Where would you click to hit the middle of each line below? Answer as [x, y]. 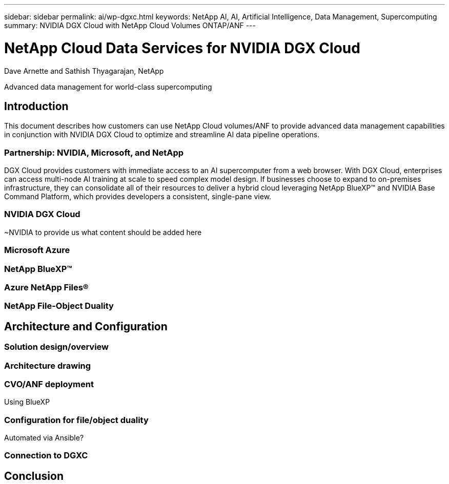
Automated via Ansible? [44, 438]
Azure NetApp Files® [46, 287]
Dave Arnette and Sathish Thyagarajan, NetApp [84, 71]
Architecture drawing [48, 365]
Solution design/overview [56, 347]
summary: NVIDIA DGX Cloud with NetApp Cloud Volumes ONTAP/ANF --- [130, 25]
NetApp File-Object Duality [59, 306]
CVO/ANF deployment [49, 384]
